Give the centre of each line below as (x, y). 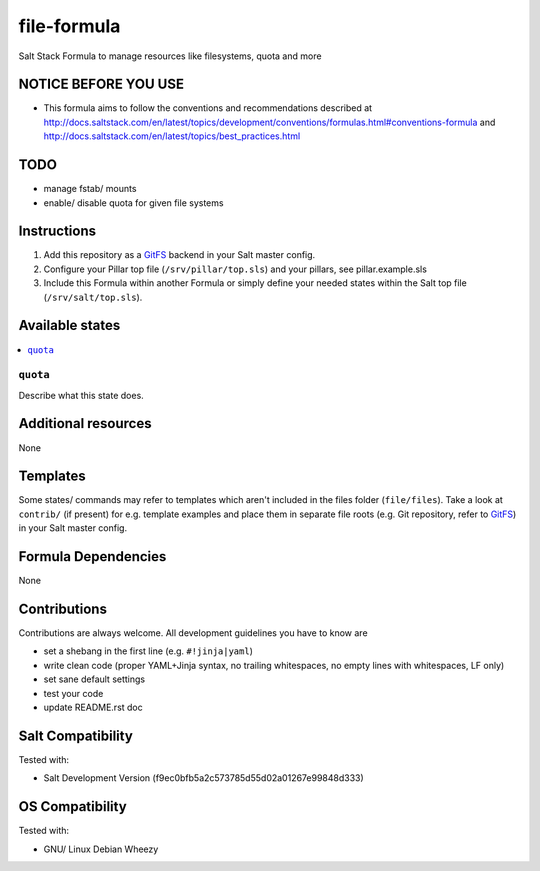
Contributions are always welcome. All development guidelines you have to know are (193, 633)
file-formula (69, 26)
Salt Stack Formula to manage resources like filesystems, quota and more (170, 56)
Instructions (57, 231)
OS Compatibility (72, 806)
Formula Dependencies (92, 556)
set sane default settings (94, 679)
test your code (73, 693)
